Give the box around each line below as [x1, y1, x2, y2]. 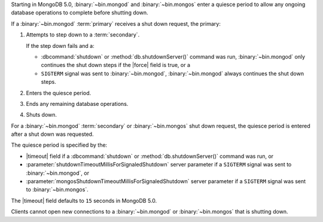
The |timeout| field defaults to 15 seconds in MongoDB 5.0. [11, 197, 157, 204]
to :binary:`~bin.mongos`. [26, 186, 89, 193]
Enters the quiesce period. [26, 89, 92, 96]
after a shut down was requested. [11, 130, 94, 138]
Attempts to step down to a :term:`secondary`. [26, 31, 140, 38]
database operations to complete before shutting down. [11, 9, 149, 16]
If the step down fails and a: [26, 42, 95, 49]
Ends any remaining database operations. [26, 100, 129, 107]
